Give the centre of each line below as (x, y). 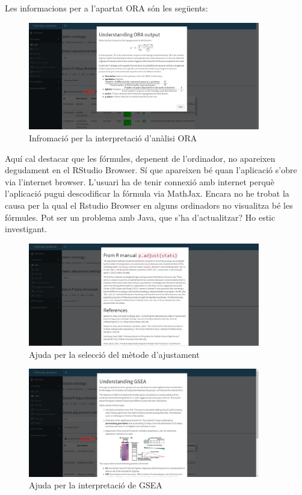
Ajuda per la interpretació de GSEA (96, 485)
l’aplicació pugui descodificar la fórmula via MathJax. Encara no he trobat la (147, 193)
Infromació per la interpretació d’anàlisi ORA (113, 137)
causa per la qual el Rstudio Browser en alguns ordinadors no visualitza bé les (149, 205)
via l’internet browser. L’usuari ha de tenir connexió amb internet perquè (140, 181)
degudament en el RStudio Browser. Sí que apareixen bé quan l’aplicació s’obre (151, 170)
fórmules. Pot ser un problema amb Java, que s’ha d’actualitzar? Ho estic (140, 217)
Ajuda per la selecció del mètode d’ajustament (114, 354)
